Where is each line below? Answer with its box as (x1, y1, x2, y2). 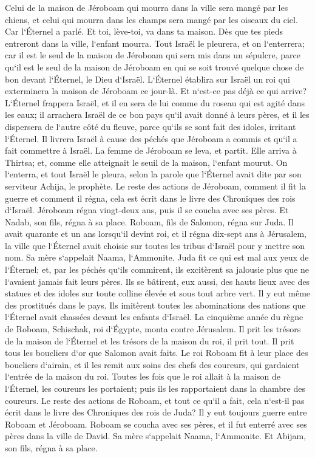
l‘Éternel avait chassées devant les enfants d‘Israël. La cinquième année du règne (5, 310, 303, 323)
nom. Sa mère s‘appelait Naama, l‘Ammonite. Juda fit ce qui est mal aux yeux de (5, 251, 309, 264)
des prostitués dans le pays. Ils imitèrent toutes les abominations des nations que (5, 298, 306, 311)
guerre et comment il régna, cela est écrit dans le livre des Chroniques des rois (5, 191, 296, 204)
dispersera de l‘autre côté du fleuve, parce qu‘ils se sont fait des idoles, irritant (5, 120, 296, 132)
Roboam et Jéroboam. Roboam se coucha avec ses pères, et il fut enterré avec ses (5, 417, 307, 430)
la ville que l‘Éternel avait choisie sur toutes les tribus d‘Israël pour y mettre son (5, 239, 305, 251)
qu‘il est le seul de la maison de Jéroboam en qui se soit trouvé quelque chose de (5, 60, 304, 73)
